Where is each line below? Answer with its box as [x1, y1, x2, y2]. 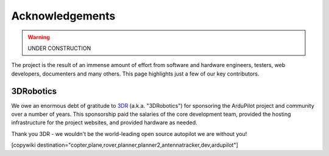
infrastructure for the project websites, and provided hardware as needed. [11, 119, 197, 126]
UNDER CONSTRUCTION [27, 44, 91, 52]
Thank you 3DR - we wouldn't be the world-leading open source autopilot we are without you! [11, 130, 247, 137]
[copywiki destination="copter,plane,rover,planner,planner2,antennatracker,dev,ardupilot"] [11, 141, 239, 149]
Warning [27, 34, 50, 41]
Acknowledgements [11, 9, 116, 23]
